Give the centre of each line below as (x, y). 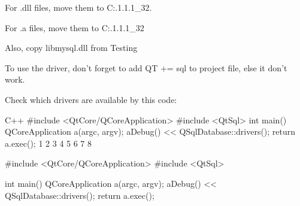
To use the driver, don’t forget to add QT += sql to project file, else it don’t (146, 67)
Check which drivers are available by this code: (91, 99)
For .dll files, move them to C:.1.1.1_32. (78, 7)
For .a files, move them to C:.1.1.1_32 (75, 27)
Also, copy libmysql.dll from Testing (71, 48)
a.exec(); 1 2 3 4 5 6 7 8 (49, 143)
